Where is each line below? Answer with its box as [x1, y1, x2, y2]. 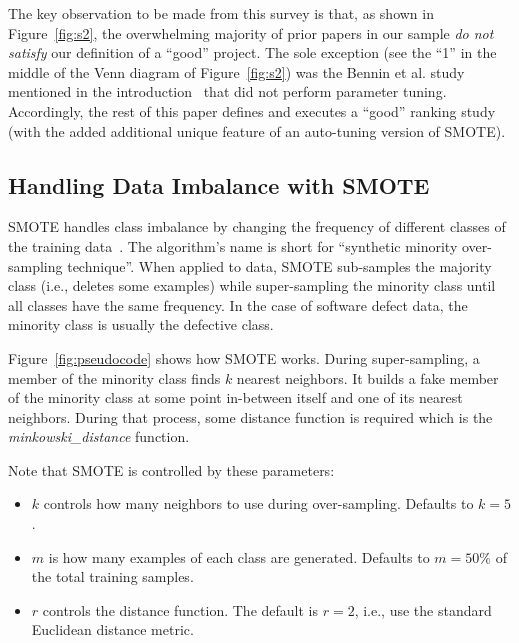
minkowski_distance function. [8, 426, 190, 447]
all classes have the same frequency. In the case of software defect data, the [8, 294, 468, 315]
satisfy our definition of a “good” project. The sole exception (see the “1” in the [8, 42, 497, 63]
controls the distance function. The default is [42, 599, 319, 620]
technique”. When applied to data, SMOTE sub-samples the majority [67, 255, 492, 276]
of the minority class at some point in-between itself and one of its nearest [8, 387, 463, 408]
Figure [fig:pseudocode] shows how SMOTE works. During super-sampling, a [8, 347, 480, 368]
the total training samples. [31, 566, 194, 587]
